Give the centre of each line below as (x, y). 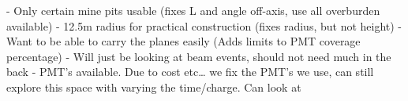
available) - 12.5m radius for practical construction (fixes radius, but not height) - (204, 25)
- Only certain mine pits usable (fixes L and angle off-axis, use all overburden (193, 10)
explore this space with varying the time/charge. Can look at (154, 87)
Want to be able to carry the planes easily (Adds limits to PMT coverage (183, 41)
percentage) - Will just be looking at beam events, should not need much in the (199, 56)
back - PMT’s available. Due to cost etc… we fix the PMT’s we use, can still (190, 72)
